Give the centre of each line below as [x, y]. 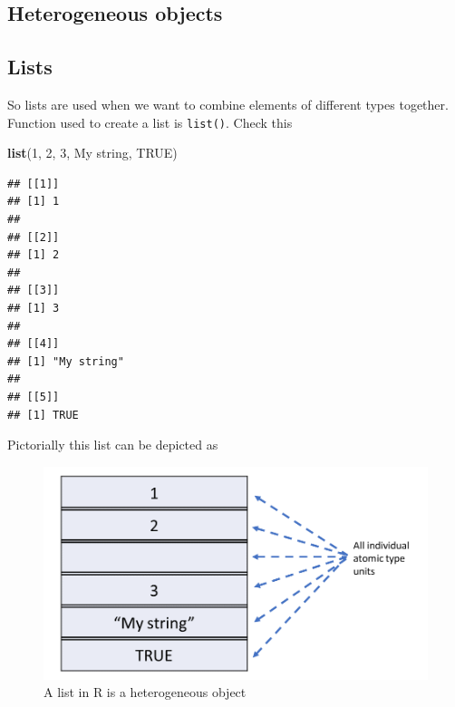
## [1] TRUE [43, 415]
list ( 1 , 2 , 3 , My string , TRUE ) [92, 153]
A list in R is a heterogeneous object [145, 692]
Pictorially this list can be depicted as [113, 445]
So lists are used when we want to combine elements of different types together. [228, 104]
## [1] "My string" [66, 361]
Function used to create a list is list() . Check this [150, 122]
